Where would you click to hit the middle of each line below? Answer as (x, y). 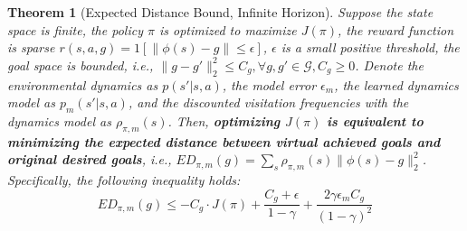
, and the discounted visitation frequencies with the (268, 102)
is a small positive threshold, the (370, 47)
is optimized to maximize (228, 29)
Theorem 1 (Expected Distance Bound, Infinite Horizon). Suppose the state (220, 12)
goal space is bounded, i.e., (81, 65)
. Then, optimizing (224, 120)
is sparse (31, 47)
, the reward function (396, 29)
